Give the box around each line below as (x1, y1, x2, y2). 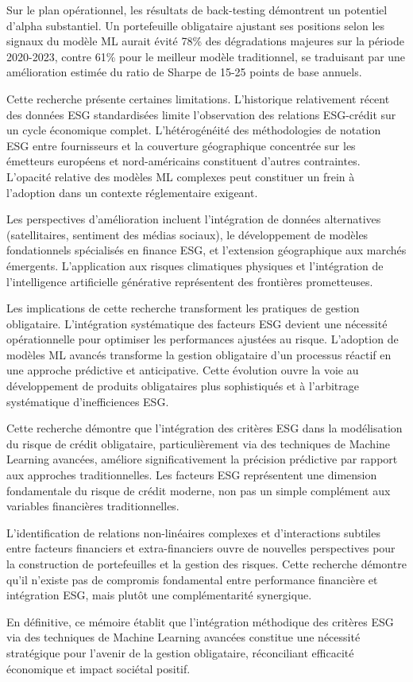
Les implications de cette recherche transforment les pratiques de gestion (6, 300, 360, 316)
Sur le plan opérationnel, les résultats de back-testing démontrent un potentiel (6, 2, 388, 17)
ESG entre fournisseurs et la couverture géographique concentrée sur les (6, 137, 356, 153)
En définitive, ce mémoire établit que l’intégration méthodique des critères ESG (6, 613, 394, 630)
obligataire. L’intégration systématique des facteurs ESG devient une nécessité (6, 315, 388, 331)
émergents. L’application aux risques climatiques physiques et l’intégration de (6, 257, 384, 273)
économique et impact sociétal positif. (6, 660, 191, 676)
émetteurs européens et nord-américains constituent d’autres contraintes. (6, 153, 361, 169)
